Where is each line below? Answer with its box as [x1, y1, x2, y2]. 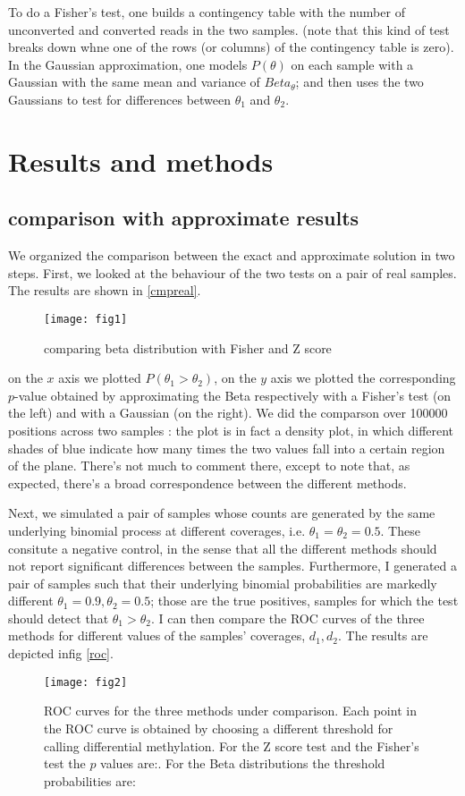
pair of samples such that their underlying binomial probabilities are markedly [8, 573, 437, 592]
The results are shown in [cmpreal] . [8, 281, 201, 300]
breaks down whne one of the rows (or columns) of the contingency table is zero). [8, 38, 454, 56]
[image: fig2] [44, 675, 128, 689]
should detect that [8, 608, 109, 627]
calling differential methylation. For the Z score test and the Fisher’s [44, 736, 419, 755]
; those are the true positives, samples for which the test [150, 591, 459, 610]
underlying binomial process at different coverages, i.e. [8, 521, 306, 539]
